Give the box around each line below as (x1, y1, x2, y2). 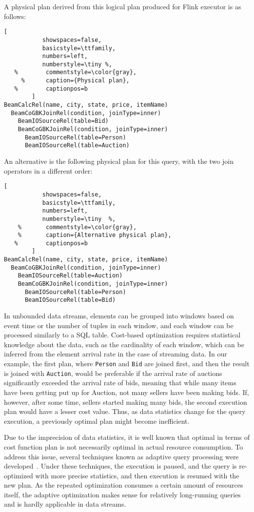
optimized (4, 470, 33, 480)
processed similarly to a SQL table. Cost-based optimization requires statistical (4, 330, 241, 340)
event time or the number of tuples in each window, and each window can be (4, 320, 234, 330)
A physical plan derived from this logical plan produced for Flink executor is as (4, 1, 241, 11)
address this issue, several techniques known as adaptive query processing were (4, 451, 239, 461)
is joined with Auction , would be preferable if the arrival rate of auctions (4, 368, 222, 378)
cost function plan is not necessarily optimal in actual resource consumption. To (4, 441, 243, 452)
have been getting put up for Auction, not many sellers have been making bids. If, (4, 387, 249, 397)
